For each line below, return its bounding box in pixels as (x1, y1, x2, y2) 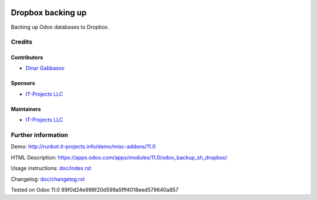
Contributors (11, 54, 43, 61)
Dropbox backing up (11, 8, 87, 18)
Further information (11, 131, 69, 139)
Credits (11, 38, 32, 46)
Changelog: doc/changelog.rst (11, 175, 85, 182)
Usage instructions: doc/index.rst (11, 165, 92, 172)
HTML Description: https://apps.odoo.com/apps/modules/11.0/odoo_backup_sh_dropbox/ (11, 154, 227, 161)
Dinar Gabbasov (25, 65, 65, 72)
